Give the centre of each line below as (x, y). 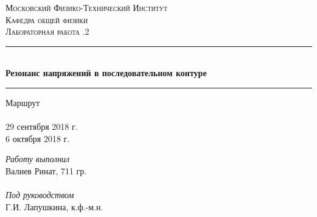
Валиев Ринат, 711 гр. (46, 170)
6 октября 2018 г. (38, 138)
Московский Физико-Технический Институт (87, 7)
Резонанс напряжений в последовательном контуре (106, 73)
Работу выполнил (38, 159)
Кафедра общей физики (47, 19)
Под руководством (40, 195)
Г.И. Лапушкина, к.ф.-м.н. (54, 206)
